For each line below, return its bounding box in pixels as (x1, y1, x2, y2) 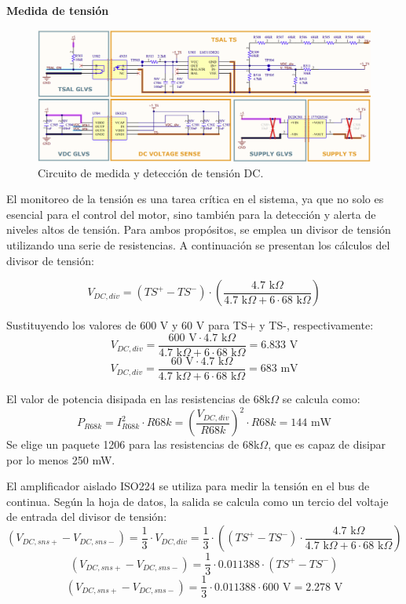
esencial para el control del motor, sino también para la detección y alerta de (6, 206, 376, 222)
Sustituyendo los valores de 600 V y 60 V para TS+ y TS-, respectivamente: (6, 317, 374, 333)
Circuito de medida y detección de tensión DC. (38, 164, 264, 180)
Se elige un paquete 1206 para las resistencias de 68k (6, 436, 260, 453)
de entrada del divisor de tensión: (6, 508, 167, 525)
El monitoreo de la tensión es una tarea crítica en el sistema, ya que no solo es (6, 191, 384, 207)
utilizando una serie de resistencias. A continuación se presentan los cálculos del (6, 237, 390, 253)
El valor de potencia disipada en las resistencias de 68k (6, 390, 271, 406)
